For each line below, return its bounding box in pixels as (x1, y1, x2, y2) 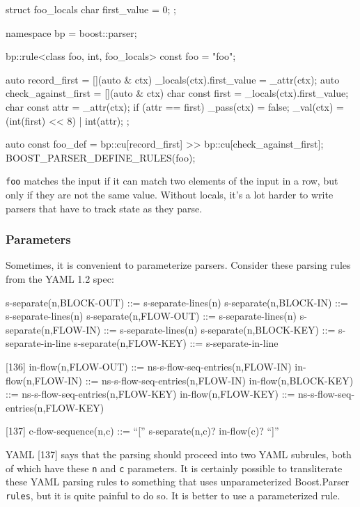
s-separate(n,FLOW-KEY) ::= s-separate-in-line (74, 336, 279, 350)
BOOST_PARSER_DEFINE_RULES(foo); (6, 150, 196, 164)
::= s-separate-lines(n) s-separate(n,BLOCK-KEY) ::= (103, 322, 336, 336)
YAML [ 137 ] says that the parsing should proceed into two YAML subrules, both (6, 446, 352, 461)
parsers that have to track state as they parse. (6, 201, 203, 215)
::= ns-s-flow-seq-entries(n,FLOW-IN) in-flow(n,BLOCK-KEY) (85, 373, 354, 387)
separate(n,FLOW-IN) (6, 322, 101, 336)
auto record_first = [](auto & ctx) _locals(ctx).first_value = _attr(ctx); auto (6, 72, 340, 86)
